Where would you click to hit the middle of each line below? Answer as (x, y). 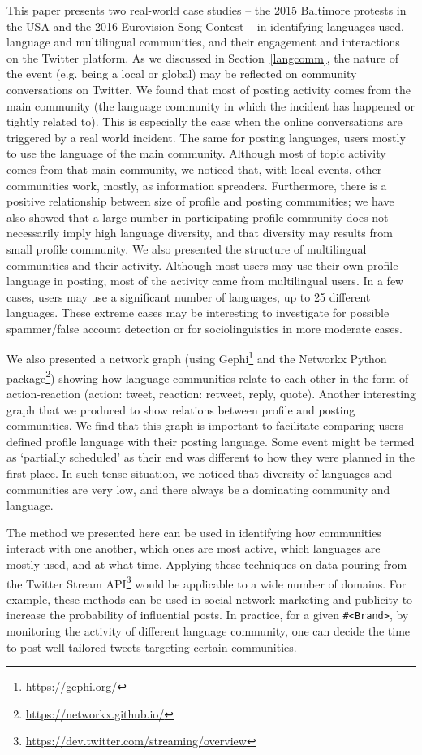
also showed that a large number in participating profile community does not (198, 217)
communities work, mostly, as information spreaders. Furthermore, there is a (197, 185)
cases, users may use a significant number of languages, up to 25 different (189, 296)
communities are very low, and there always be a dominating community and (198, 489)
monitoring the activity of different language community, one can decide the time (209, 631)
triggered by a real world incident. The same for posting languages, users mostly (206, 137)
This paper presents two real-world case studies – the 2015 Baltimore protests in (207, 10)
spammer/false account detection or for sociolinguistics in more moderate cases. (205, 328)
